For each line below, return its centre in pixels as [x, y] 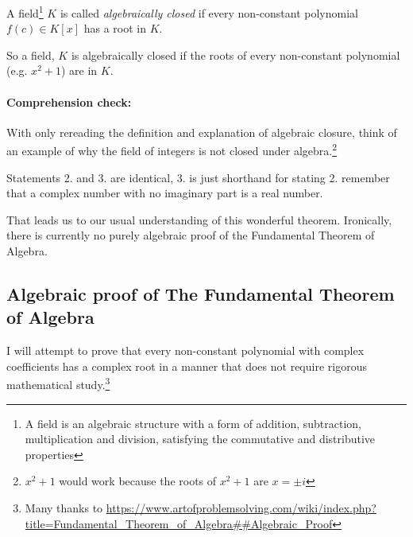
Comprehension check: [69, 101]
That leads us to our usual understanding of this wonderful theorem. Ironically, [199, 219]
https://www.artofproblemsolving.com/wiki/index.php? [241, 508]
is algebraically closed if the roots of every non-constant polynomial [235, 54]
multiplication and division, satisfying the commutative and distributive [200, 439]
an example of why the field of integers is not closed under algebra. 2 [172, 150]
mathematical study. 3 [58, 383]
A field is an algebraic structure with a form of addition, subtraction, [193, 423]
